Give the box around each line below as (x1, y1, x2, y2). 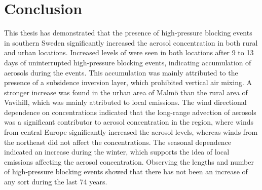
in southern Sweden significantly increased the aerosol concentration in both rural (4, 37, 258, 48)
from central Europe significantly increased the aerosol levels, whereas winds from (4, 127, 258, 137)
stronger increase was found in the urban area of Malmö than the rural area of (4, 87, 248, 97)
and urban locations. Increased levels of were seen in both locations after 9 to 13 (4, 47, 254, 58)
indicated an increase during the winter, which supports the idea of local (4, 146, 230, 157)
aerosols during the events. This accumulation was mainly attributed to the (4, 67, 238, 78)
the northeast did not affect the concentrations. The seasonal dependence (4, 136, 231, 147)
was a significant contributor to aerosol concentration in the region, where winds (4, 117, 254, 127)
